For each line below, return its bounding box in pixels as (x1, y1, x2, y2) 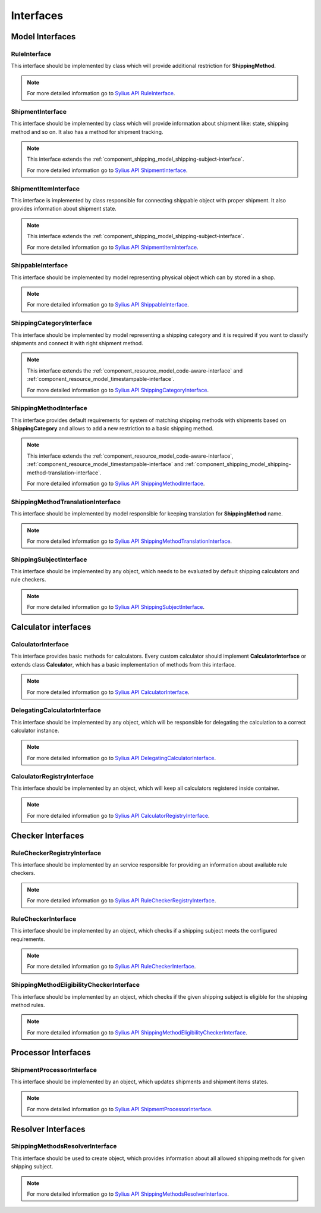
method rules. (11, 1001, 45, 1008)
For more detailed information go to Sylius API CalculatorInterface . (27, 688, 190, 696)
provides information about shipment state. (11, 205, 117, 212)
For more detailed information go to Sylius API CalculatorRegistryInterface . (27, 812, 210, 819)
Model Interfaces (11, 32, 76, 42)
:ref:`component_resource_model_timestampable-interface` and (27, 461, 184, 468)
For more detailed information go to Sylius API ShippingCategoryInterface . (27, 386, 209, 393)
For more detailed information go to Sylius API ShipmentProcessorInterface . (27, 1105, 213, 1112)
